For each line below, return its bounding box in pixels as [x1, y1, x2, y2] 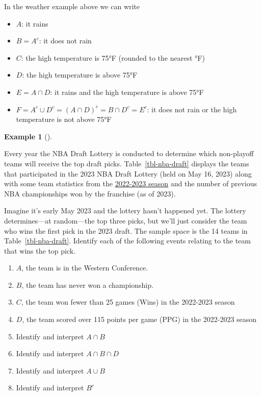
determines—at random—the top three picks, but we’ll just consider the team [4, 215, 247, 226]
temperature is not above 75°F [16, 114, 112, 125]
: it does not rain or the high [147, 104, 237, 114]
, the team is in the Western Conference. [21, 262, 148, 273]
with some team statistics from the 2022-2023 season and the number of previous [4, 178, 257, 189]
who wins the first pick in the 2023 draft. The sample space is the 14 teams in [4, 225, 248, 236]
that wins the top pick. [4, 245, 76, 256]
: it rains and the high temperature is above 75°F [50, 86, 204, 97]
